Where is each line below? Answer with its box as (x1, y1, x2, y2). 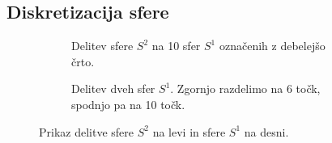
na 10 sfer (151, 37, 201, 54)
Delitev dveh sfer (71, 80, 155, 97)
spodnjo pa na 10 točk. (71, 95, 185, 112)
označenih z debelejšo (219, 37, 326, 54)
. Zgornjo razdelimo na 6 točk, (170, 80, 321, 97)
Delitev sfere (71, 37, 134, 54)
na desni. (244, 123, 289, 140)
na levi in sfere (152, 123, 226, 140)
